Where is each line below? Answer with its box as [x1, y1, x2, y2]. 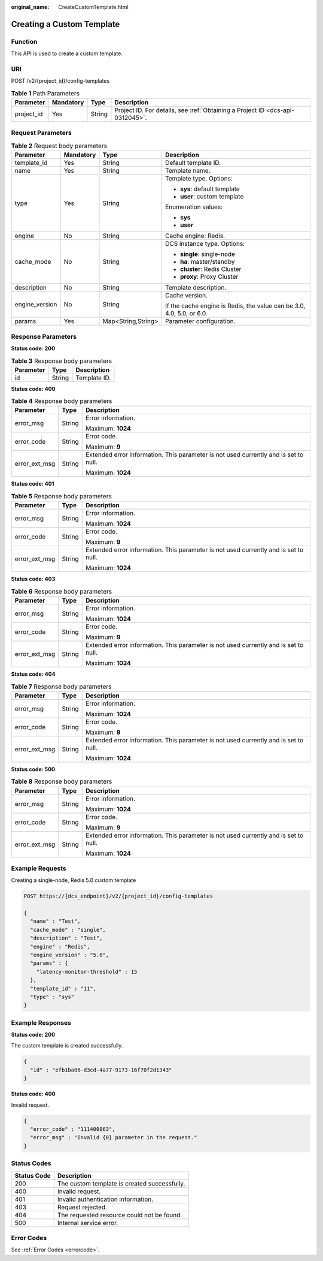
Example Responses [11, 1018, 72, 1027]
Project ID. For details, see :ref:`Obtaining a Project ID [114, 106, 265, 115]
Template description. [164, 284, 227, 292]
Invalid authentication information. [57, 1195, 154, 1203]
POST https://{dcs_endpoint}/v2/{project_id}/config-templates [23, 893, 214, 899]
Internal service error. [57, 1218, 118, 1227]
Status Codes [11, 1159, 51, 1167]
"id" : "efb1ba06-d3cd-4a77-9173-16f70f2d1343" [30, 1066, 172, 1073]
